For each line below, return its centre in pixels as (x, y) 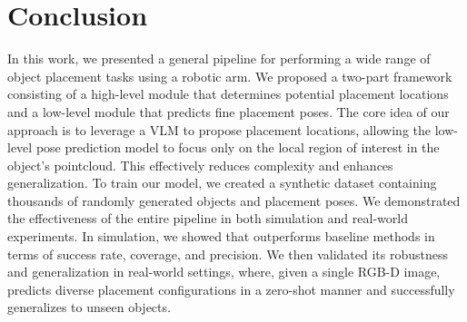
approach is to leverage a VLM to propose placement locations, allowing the (219, 129)
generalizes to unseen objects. (89, 307)
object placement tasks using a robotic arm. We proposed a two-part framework (230, 76)
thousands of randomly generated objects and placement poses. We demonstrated (234, 200)
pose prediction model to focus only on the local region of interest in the (238, 147)
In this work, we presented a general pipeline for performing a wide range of (219, 59)
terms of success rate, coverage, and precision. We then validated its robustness (228, 254)
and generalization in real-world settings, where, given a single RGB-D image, (224, 272)
